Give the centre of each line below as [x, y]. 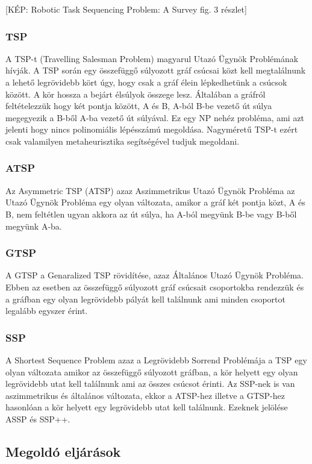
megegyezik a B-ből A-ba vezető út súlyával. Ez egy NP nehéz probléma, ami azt [155, 117]
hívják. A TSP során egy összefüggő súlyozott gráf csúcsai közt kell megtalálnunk [156, 70]
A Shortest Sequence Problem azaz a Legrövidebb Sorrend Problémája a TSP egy [156, 359]
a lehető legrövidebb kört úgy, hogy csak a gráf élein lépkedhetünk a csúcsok [146, 82]
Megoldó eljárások [63, 451]
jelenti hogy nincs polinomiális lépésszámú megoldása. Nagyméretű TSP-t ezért [152, 129]
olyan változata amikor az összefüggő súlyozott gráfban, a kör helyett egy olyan [152, 372]
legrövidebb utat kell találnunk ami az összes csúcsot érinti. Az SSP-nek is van [150, 384]
